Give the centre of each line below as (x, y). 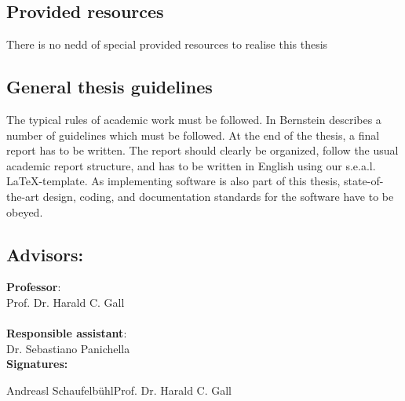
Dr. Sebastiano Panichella (68, 348)
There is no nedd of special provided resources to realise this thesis (167, 44)
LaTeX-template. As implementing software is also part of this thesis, (173, 181)
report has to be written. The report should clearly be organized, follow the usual (202, 150)
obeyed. (25, 211)
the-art (23, 196)
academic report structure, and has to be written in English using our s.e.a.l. (191, 165)
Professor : (34, 287)
